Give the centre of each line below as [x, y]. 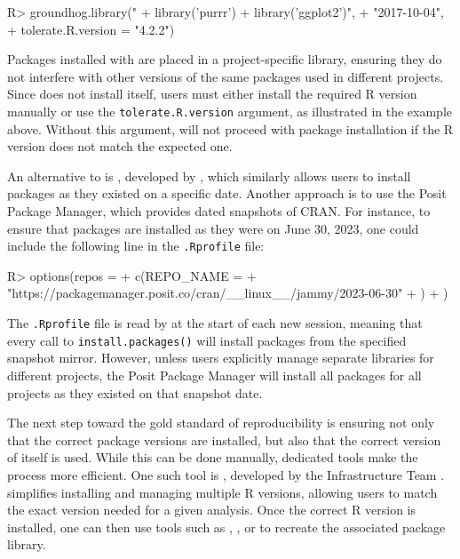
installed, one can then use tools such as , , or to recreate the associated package [226, 527]
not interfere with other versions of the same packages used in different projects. [226, 76]
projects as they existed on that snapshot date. [135, 392]
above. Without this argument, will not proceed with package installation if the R [230, 128]
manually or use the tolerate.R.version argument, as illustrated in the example [230, 111]
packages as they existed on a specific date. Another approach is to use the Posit [227, 193]
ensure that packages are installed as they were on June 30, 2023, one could [213, 228]
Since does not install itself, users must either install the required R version [212, 94]
